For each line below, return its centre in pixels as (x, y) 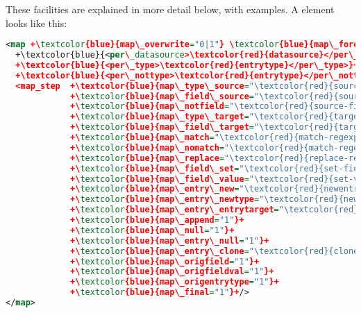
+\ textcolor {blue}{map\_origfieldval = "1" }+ (172, 272)
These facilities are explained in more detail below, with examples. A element (170, 9)
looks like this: (36, 23)
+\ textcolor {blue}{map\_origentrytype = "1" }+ (175, 282)
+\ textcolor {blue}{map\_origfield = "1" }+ (165, 261)
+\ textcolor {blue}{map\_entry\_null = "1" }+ (170, 240)
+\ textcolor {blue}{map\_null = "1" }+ (152, 230)
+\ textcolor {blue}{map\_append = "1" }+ (157, 220)
